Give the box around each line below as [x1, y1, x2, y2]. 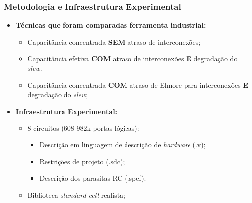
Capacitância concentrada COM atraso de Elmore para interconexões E [27, 79, 249, 90]
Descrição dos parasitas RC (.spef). [39, 173, 146, 183]
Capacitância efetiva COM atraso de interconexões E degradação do [27, 53, 238, 64]
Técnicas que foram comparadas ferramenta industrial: [15, 20, 206, 30]
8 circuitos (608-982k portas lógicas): [27, 123, 139, 133]
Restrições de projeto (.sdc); [39, 156, 125, 166]
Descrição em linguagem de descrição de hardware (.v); [39, 139, 206, 149]
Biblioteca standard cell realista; [27, 189, 126, 200]
